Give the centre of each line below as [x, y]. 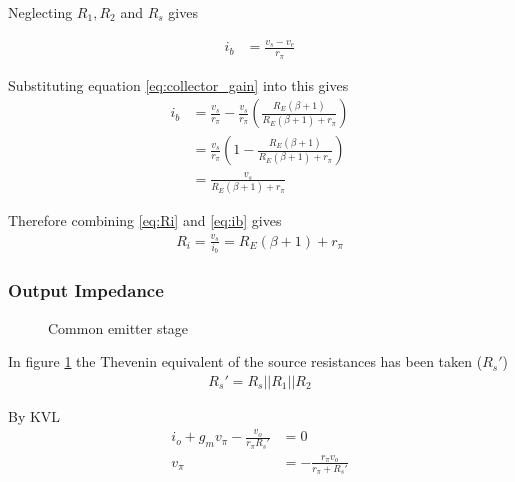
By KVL [34, 415]
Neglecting [40, 12]
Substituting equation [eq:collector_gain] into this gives [178, 84]
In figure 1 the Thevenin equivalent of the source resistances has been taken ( [245, 361]
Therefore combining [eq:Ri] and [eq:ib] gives [145, 220]
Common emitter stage [118, 327]
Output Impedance [86, 290]
